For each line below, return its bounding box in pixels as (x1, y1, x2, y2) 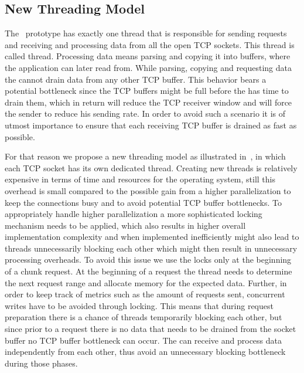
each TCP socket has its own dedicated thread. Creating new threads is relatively (5, 161, 298, 174)
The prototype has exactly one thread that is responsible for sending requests (5, 27, 287, 39)
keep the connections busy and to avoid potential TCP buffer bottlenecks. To (5, 196, 282, 208)
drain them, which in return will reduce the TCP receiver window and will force (5, 96, 292, 108)
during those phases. (5, 357, 78, 369)
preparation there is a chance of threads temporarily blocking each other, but (5, 311, 282, 323)
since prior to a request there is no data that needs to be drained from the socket (5, 323, 296, 335)
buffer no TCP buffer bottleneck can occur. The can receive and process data (5, 334, 282, 346)
